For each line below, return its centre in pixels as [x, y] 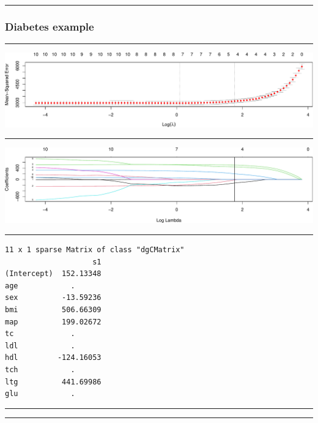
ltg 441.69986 [53, 382]
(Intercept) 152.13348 [53, 274]
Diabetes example [50, 26]
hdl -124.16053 [53, 358]
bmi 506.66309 [53, 309]
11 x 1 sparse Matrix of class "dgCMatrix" [95, 250]
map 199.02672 [53, 322]
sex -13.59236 [53, 298]
